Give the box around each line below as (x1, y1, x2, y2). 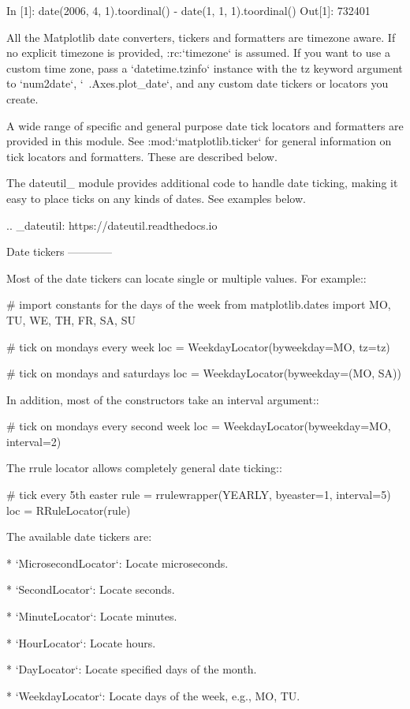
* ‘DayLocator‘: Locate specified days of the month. (6, 661, 257, 677)
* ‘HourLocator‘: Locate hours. (6, 634, 156, 651)
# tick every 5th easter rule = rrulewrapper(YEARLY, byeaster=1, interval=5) (6, 486, 391, 503)
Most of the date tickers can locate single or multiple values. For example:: (6, 269, 367, 286)
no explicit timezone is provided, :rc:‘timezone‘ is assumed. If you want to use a (6, 44, 390, 61)
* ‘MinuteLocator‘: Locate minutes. (6, 608, 177, 625)
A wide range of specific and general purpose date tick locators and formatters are (6, 117, 404, 133)
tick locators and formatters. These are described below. (6, 148, 278, 164)
